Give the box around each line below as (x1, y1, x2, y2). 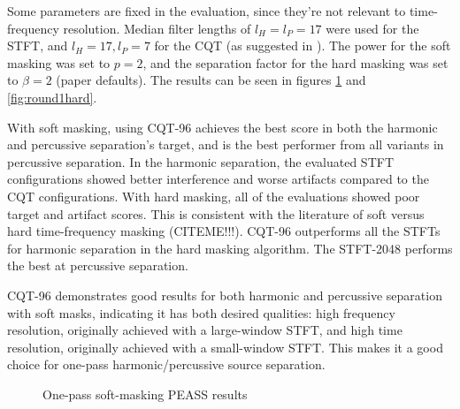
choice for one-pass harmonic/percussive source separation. (7, 355, 326, 374)
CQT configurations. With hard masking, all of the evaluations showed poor (7, 186, 420, 205)
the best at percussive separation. (7, 256, 188, 275)
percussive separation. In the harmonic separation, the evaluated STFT (7, 152, 394, 170)
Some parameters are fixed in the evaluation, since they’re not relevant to (7, 2, 406, 19)
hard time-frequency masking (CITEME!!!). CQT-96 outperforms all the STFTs (7, 222, 441, 240)
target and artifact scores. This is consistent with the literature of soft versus (7, 204, 425, 223)
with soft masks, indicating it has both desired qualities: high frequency (7, 303, 395, 322)
